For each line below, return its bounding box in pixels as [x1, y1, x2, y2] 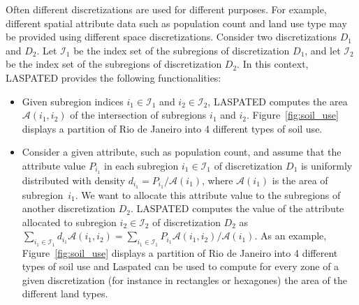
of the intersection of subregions [70, 107, 207, 122]
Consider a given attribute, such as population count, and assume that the [22, 144, 342, 159]
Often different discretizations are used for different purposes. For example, [6, 2, 327, 16]
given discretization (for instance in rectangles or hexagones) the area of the [22, 272, 348, 287]
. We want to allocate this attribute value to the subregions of [75, 187, 341, 202]
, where [202, 172, 233, 187]
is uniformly [300, 158, 353, 172]
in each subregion [104, 158, 179, 172]
